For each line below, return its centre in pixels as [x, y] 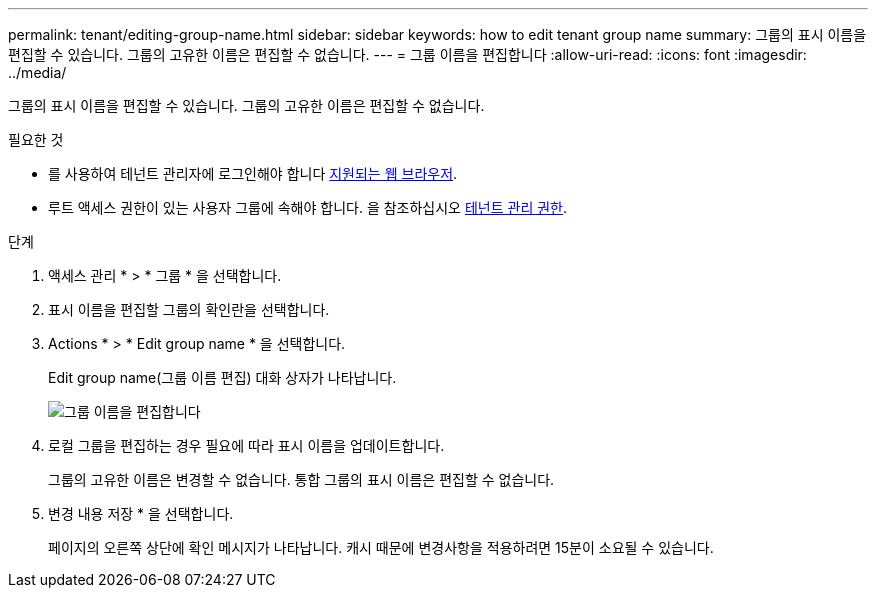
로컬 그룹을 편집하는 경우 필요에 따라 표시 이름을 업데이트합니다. [246, 445]
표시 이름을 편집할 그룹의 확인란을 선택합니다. [189, 309]
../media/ [37, 72]
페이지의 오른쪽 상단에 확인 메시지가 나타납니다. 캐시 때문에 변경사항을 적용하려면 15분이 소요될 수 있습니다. [381, 547]
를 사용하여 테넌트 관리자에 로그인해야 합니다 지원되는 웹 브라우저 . [253, 173]
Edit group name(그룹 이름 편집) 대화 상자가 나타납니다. [222, 377]
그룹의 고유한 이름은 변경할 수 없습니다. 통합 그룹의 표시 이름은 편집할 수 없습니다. [301, 479]
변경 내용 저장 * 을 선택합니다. [141, 513]
